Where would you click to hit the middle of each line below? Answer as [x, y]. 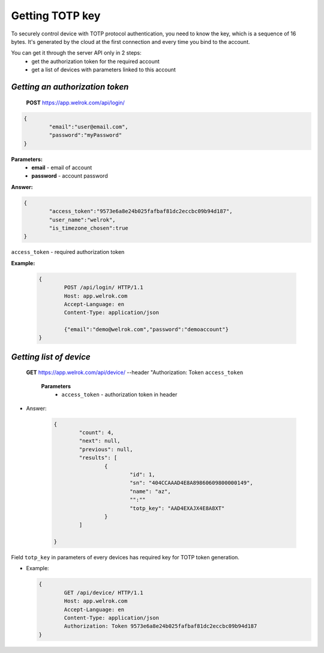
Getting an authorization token [70, 87]
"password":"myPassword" [85, 135]
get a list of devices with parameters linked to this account [104, 70]
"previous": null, [106, 449]
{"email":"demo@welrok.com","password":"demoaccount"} [146, 330]
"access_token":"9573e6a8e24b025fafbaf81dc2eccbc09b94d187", [141, 211]
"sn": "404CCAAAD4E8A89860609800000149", [191, 483]
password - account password [70, 176]
